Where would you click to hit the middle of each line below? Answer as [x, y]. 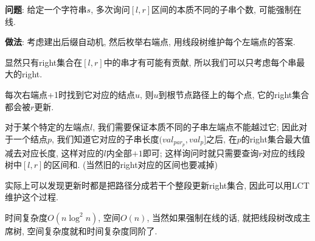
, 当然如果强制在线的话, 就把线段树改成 [224, 217]
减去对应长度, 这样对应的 [54, 152]
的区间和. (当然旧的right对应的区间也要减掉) [131, 165]
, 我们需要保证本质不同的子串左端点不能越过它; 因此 [196, 127]
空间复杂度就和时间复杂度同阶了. [92, 230]
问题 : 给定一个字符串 [46, 9]
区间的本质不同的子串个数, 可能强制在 [227, 9]
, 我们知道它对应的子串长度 [106, 138]
